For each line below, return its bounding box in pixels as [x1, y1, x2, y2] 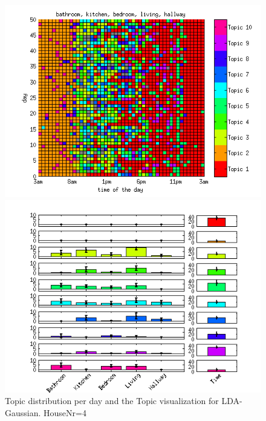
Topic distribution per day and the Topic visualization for [5, 394, 219, 407]
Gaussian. [5, 406, 41, 419]
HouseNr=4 [44, 406, 86, 419]
